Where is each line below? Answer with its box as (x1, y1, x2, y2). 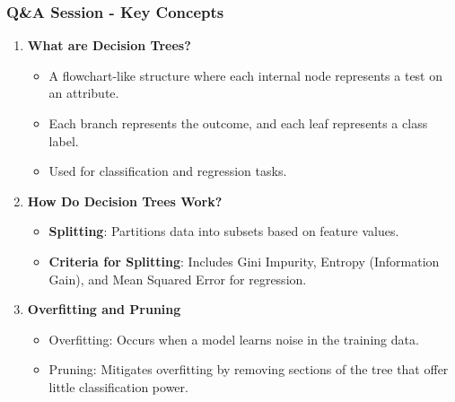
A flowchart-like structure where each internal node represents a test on (48, 66, 443, 84)
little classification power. (48, 377, 188, 396)
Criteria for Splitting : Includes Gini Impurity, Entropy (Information (48, 251, 440, 270)
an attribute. (48, 83, 119, 102)
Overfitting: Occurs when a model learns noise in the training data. (48, 329, 419, 348)
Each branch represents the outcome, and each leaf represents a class (48, 114, 428, 132)
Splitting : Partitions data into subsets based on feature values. (48, 222, 399, 240)
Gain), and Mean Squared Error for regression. (48, 269, 307, 288)
